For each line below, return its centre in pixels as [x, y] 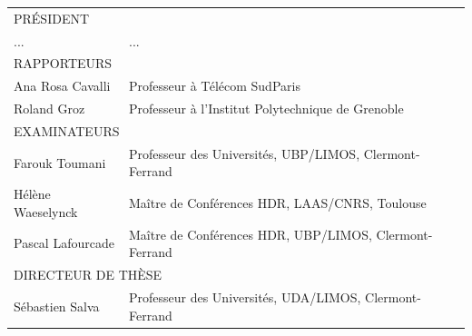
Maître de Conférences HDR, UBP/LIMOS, [250, 234]
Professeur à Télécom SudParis [214, 86]
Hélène [32, 194]
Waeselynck [46, 211]
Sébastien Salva [57, 306]
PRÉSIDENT [52, 18]
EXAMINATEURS [67, 130]
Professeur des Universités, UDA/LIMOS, [245, 296]
